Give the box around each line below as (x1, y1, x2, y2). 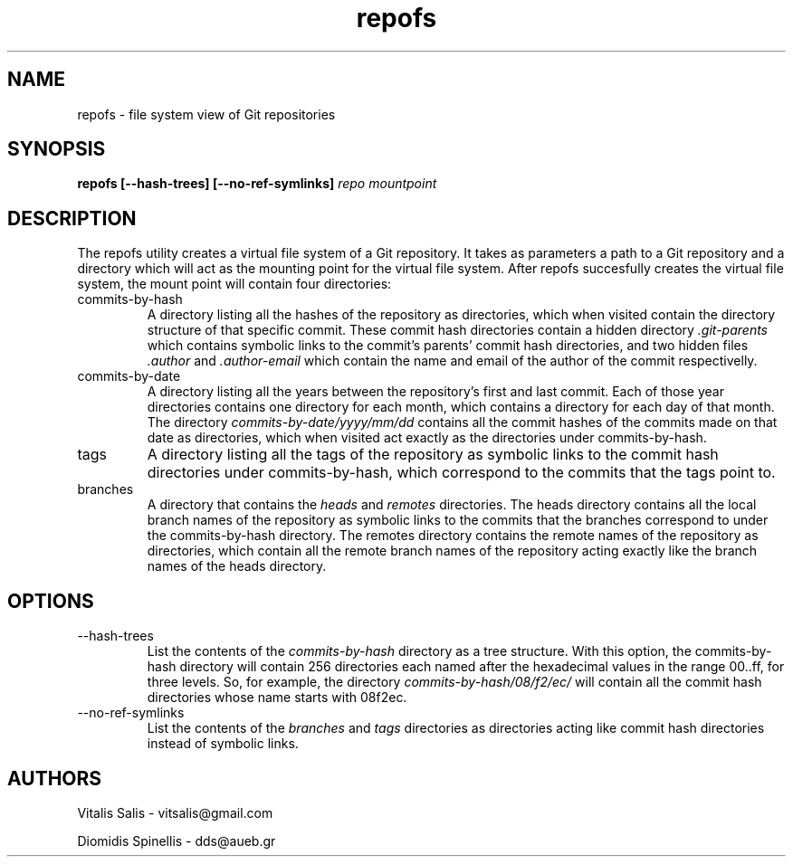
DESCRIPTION (7, 206, 137, 230)
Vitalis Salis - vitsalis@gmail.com (77, 804, 273, 821)
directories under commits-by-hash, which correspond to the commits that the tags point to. (147, 463, 776, 482)
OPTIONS (7, 589, 94, 612)
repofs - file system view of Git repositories (77, 106, 336, 122)
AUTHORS (7, 766, 102, 790)
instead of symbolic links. (147, 736, 299, 752)
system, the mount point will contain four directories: (77, 276, 392, 292)
